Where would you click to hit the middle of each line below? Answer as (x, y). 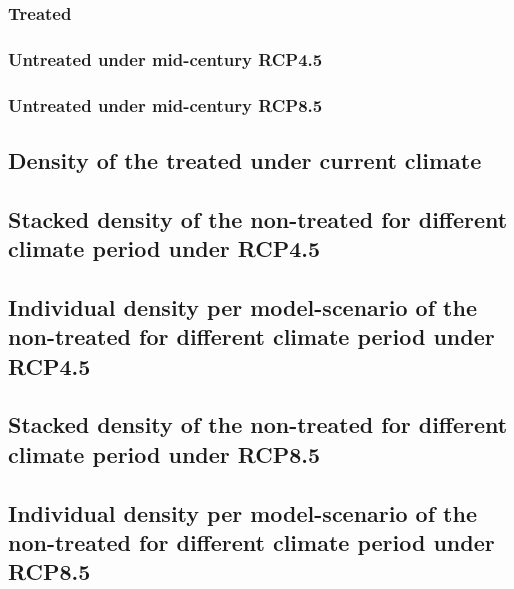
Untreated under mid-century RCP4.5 (165, 58)
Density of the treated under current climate (245, 159)
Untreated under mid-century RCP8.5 (165, 104)
